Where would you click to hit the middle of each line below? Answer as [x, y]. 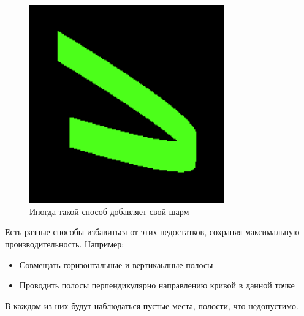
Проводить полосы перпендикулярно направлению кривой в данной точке [157, 285]
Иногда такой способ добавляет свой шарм [109, 211]
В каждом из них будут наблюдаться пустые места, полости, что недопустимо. [152, 305]
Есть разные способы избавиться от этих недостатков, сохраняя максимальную [152, 232]
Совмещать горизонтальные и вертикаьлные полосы [116, 264]
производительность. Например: [65, 244]
